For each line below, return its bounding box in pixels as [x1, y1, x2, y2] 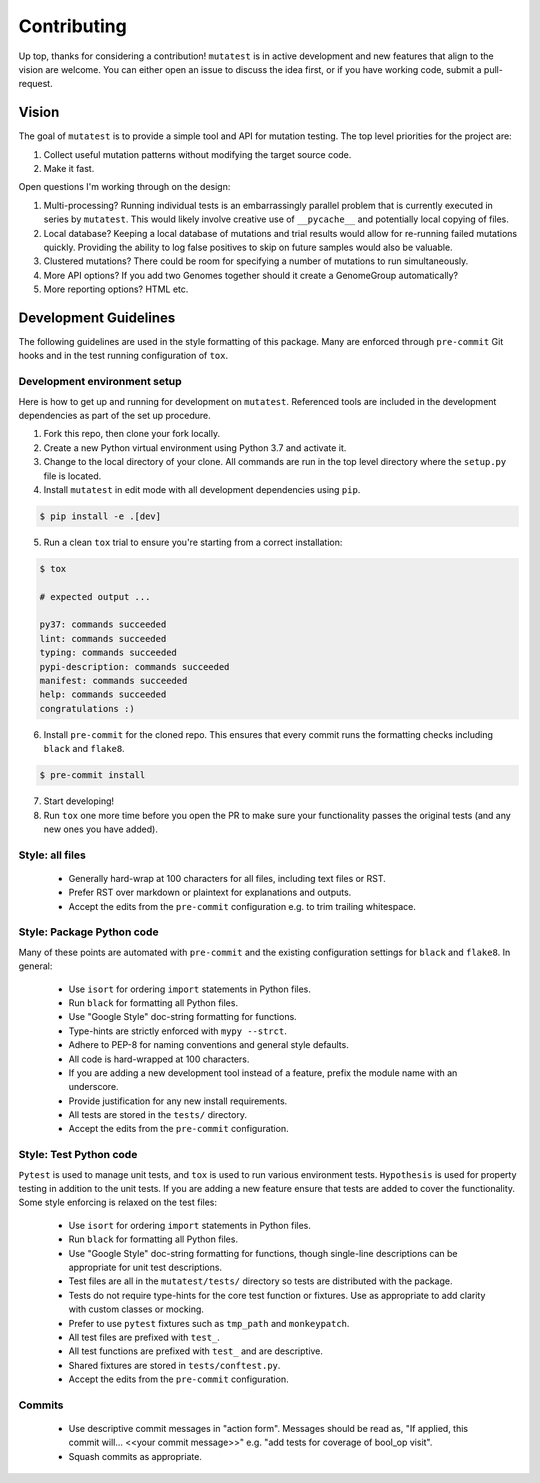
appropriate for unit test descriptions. [68, 1261, 223, 1273]
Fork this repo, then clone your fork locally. [43, 428, 220, 440]
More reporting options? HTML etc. [43, 283, 189, 295]
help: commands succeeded [39, 689, 167, 700]
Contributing [18, 15, 127, 37]
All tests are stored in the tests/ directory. [68, 1109, 247, 1121]
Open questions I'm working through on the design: [18, 181, 231, 193]
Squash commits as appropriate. [68, 1450, 202, 1462]
